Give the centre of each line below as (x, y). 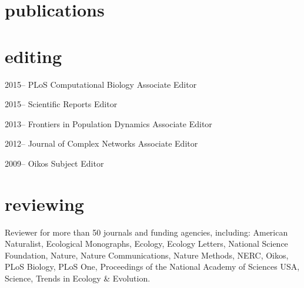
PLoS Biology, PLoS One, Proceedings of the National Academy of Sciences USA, (152, 267)
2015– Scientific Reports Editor (61, 104)
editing (34, 56)
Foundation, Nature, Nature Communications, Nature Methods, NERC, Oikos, (147, 255)
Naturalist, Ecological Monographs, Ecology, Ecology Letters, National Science (146, 244)
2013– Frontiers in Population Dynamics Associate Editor (108, 123)
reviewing (44, 203)
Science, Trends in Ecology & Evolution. (78, 278)
